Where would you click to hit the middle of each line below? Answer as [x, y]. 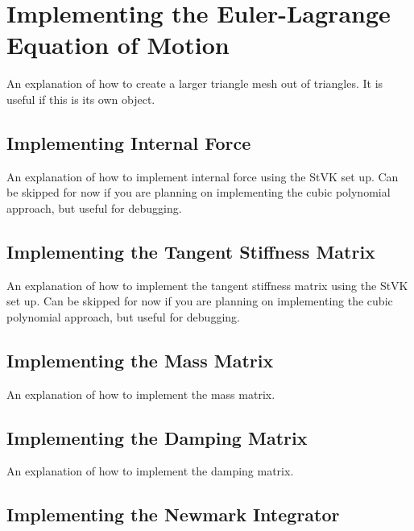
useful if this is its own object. [81, 99]
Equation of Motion [118, 45]
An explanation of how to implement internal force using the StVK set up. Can [203, 176]
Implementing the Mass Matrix [140, 360]
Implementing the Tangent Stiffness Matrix [191, 251]
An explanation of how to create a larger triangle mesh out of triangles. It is [195, 83]
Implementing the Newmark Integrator [173, 514]
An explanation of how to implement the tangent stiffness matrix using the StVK [207, 285]
